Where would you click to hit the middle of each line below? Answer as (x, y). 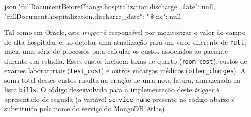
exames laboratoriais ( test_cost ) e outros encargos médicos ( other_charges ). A (125, 70)
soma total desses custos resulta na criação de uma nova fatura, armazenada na (123, 80)
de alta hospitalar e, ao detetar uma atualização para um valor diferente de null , (125, 42)
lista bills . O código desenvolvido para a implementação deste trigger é (112, 89)
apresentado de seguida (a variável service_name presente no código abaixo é (120, 99)
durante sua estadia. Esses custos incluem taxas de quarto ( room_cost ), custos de (126, 61)
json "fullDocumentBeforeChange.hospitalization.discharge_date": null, (110, 6)
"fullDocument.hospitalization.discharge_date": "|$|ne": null (93, 16)
